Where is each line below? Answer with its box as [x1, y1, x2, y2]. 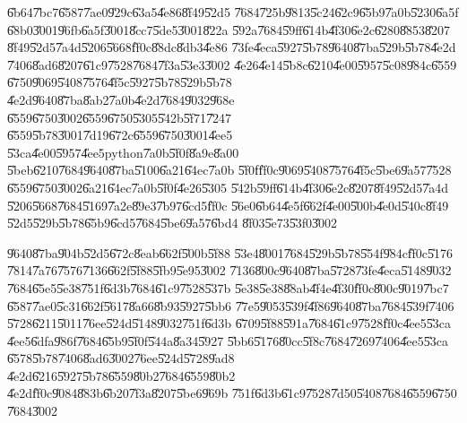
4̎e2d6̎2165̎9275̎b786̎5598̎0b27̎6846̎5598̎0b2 [7, 366, 236, 384]
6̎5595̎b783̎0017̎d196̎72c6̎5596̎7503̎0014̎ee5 [7, 125, 233, 144]
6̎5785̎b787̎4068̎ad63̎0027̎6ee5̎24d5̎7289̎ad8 [7, 349, 235, 367]
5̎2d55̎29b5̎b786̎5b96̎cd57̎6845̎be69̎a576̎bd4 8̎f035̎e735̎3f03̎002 [7, 213, 337, 232]
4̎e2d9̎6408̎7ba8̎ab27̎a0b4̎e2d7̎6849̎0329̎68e [7, 90, 235, 108]
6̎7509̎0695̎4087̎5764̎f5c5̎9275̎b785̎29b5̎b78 [7, 73, 232, 91]
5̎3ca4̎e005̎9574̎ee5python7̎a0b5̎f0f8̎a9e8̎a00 [7, 142, 239, 161]
